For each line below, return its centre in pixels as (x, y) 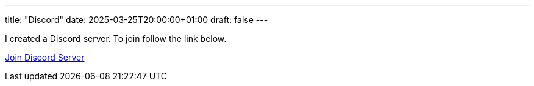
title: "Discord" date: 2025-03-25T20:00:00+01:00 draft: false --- (137, 20)
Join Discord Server (45, 57)
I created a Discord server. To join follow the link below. (116, 38)
